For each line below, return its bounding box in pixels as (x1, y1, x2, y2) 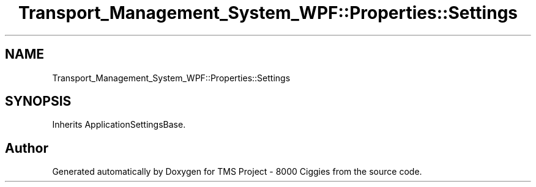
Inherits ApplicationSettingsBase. (52, 119, 186, 130)
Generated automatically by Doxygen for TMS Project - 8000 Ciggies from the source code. (52, 166, 422, 177)
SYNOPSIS (5, 94, 72, 109)
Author (5, 140, 48, 156)
